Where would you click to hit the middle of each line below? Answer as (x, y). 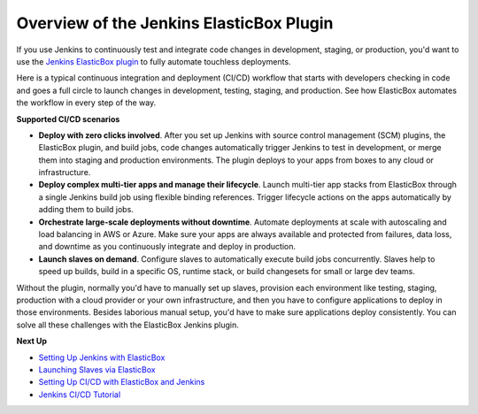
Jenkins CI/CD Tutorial (80, 395)
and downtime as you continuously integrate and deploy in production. (167, 247)
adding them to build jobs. (86, 210)
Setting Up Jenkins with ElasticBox (102, 357)
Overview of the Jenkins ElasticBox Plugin (175, 23)
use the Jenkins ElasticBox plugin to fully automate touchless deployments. (154, 61)
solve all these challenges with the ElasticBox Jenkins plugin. (127, 325)
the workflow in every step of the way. (86, 103)
